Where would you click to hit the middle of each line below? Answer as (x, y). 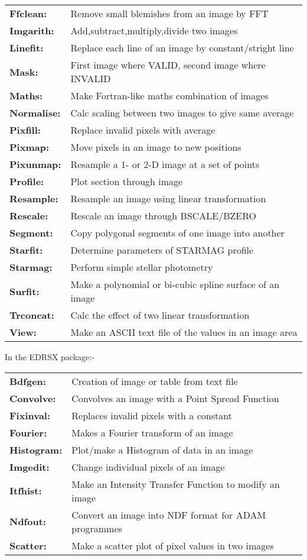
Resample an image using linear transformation (168, 198)
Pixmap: (29, 147)
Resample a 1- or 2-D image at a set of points (165, 164)
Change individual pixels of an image (148, 467)
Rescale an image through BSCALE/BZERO (164, 216)
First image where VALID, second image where (168, 65)
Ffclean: (28, 13)
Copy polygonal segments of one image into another (177, 233)
